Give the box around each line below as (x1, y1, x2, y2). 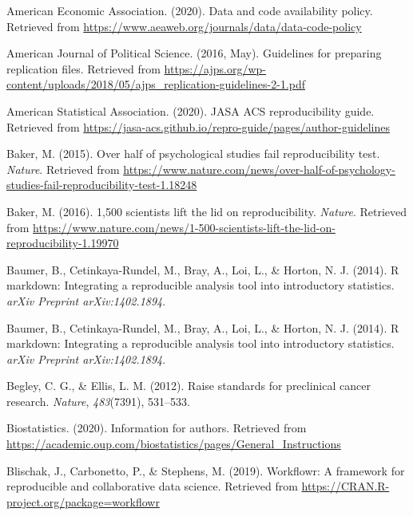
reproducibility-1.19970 (6, 234, 119, 251)
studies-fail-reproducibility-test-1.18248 (6, 176, 197, 193)
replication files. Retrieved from (6, 60, 161, 77)
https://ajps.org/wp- (164, 60, 266, 77)
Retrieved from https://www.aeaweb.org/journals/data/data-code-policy (6, 18, 362, 34)
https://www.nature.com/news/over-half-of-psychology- (123, 160, 395, 177)
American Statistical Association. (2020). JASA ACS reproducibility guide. (6, 102, 375, 119)
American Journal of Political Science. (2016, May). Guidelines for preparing (6, 45, 382, 61)
